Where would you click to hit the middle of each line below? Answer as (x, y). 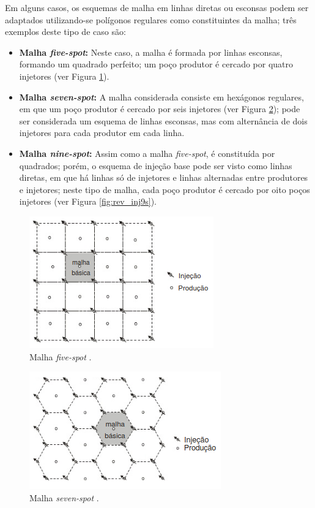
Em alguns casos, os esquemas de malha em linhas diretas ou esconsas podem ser (157, 7)
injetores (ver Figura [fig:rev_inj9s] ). (88, 201)
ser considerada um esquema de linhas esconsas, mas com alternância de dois (163, 120)
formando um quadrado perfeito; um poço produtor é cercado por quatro (156, 64)
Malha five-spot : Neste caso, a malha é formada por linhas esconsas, (151, 52)
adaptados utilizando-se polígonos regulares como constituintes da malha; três (151, 19)
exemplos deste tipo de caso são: (65, 32)
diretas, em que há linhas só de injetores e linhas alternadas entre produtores (164, 177)
